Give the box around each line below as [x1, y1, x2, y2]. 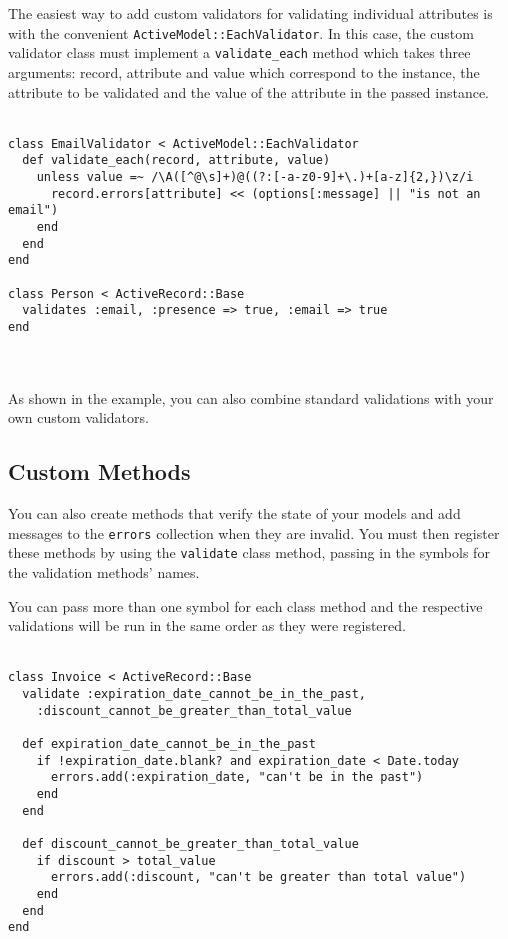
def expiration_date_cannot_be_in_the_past [22, 737, 316, 752]
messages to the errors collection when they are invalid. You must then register [8, 522, 500, 543]
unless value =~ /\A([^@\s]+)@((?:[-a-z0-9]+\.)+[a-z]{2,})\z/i [36, 170, 474, 184]
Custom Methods [8, 456, 191, 487]
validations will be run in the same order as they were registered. [8, 615, 406, 636]
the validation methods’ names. [8, 562, 200, 583]
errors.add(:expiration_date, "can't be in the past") [50, 770, 424, 785]
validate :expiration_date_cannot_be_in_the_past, [22, 687, 366, 702]
